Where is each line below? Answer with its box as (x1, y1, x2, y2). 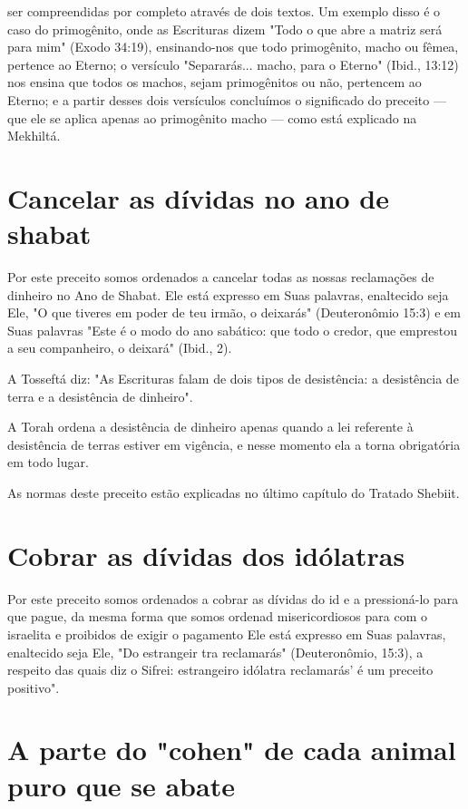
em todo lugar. (7, 453, 89, 472)
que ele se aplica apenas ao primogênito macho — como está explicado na (7, 108, 417, 127)
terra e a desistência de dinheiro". (7, 386, 193, 405)
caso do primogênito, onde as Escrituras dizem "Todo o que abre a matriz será (7, 19, 443, 38)
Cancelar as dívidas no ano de (7, 179, 390, 216)
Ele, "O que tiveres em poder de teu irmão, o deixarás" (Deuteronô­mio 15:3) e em (7, 303, 461, 322)
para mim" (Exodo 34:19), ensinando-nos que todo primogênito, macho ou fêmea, (7, 37, 459, 56)
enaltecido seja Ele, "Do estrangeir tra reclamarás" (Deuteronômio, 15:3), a (7, 642, 424, 661)
